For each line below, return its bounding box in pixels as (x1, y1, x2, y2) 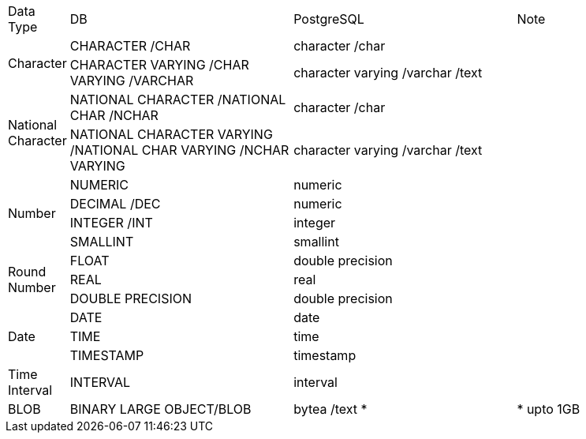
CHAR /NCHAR (69, 107, 159, 123)
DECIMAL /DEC (69, 196, 161, 212)
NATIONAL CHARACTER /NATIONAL (69, 92, 286, 107)
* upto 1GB (517, 401, 580, 417)
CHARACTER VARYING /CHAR (69, 57, 249, 73)
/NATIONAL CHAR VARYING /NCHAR (69, 142, 289, 158)
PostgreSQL (293, 11, 364, 27)
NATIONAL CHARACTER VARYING (69, 126, 273, 142)
